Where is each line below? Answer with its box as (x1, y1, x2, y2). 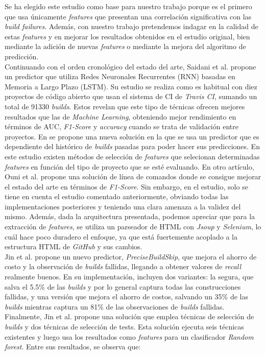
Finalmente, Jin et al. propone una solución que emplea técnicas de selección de (5, 311, 254, 322)
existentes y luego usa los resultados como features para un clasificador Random (5, 331, 254, 342)
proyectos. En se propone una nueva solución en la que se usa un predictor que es (5, 131, 259, 141)
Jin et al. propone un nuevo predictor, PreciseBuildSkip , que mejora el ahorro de (5, 251, 257, 262)
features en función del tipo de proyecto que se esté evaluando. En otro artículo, (5, 161, 254, 172)
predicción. (5, 51, 39, 61)
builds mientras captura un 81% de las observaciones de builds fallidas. (5, 301, 225, 312)
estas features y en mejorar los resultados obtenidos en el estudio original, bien (5, 31, 250, 41)
